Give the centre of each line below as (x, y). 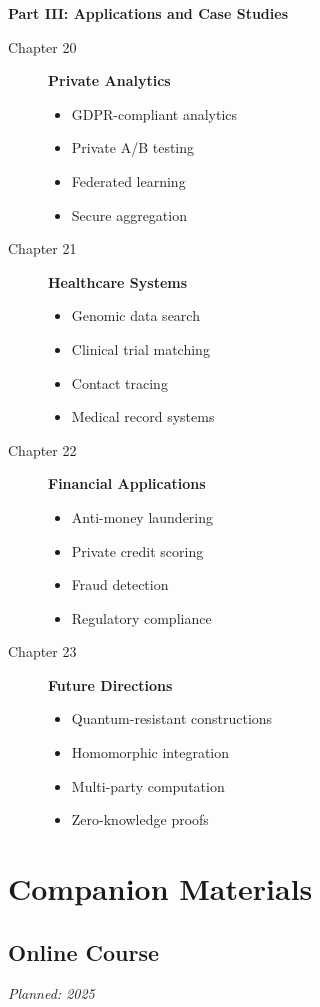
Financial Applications (127, 483)
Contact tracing (119, 382)
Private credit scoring (137, 550)
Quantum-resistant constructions (172, 718)
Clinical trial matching (140, 348)
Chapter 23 (42, 651)
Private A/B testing (133, 147)
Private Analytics (109, 80)
